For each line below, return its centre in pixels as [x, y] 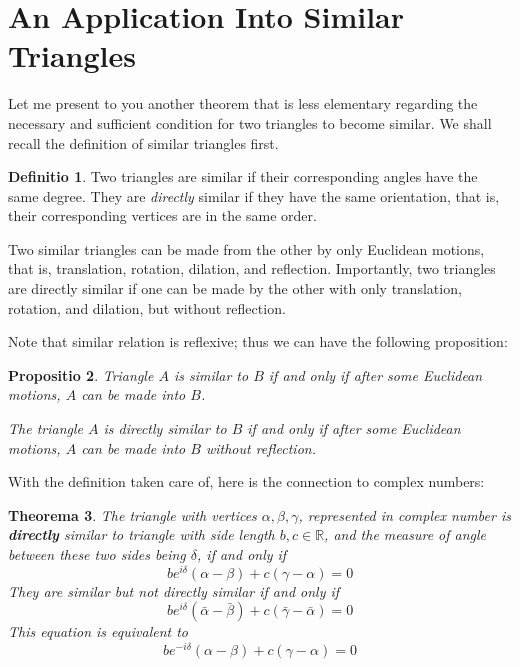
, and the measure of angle [405, 534]
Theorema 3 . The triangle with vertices [132, 514]
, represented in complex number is [404, 514]
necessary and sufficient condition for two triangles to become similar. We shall [250, 122]
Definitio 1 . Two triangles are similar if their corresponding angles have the [243, 176]
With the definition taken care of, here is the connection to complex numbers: [246, 481]
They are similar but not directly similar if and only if [174, 590]
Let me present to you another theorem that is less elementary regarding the [243, 103]
